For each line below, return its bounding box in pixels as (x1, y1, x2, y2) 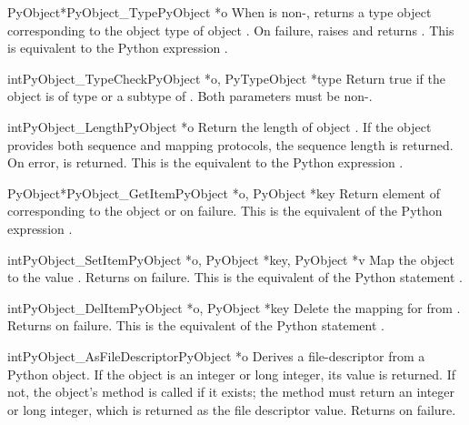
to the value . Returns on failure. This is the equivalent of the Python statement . (7, 268, 463, 287)
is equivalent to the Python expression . (7, 38, 228, 57)
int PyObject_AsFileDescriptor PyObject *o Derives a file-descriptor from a (7, 346, 425, 365)
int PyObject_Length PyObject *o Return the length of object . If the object (7, 116, 432, 136)
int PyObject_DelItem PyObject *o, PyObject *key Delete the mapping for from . (7, 298, 461, 317)
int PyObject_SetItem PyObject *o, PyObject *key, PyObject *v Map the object (7, 249, 455, 268)
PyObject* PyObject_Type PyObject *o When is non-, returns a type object (7, 3, 432, 21)
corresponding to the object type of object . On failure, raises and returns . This (7, 20, 454, 39)
